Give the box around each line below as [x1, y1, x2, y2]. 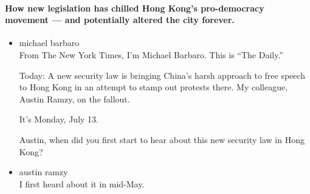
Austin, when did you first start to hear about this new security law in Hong [19, 133, 305, 145]
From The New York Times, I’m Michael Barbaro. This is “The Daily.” [19, 48, 283, 61]
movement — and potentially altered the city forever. [5, 13, 235, 26]
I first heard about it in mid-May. [19, 177, 145, 190]
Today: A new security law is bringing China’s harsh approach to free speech [19, 69, 306, 81]
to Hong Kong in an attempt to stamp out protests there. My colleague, [19, 81, 288, 93]
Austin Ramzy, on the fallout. [19, 92, 130, 105]
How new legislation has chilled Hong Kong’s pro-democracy [5, 1, 264, 14]
